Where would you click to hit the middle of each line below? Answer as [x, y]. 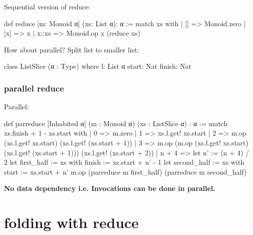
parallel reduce [34, 88]
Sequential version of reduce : [47, 6]
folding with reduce [71, 222]
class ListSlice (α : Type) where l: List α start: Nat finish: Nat [98, 66]
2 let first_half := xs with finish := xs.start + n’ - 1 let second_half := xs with [124, 162]
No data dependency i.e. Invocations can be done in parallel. [110, 188]
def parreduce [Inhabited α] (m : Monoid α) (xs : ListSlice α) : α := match [116, 123]
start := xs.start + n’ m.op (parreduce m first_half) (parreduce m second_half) [126, 171]
